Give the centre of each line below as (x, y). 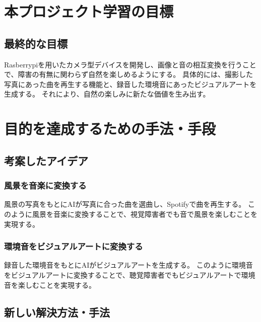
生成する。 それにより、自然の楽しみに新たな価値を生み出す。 (107, 94)
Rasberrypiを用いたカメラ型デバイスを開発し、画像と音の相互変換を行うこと (130, 64)
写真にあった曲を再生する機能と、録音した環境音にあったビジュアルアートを (130, 84)
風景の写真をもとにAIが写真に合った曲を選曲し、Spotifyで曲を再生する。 (125, 204)
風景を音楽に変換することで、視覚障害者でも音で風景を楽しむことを (145, 214)
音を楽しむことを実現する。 (50, 285)
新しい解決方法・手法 (57, 312)
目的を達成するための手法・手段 (110, 129)
